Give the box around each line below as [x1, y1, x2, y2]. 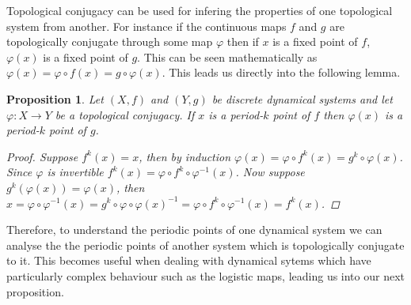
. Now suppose [235, 164, 305, 180]
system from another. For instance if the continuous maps [6, 17, 287, 34]
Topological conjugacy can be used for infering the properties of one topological [6, 2, 393, 18]
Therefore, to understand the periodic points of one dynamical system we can [6, 221, 382, 238]
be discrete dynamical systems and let [211, 90, 393, 107]
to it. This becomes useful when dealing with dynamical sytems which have [6, 252, 371, 269]
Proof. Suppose [6, 148, 78, 164]
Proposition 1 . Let [6, 90, 104, 107]
